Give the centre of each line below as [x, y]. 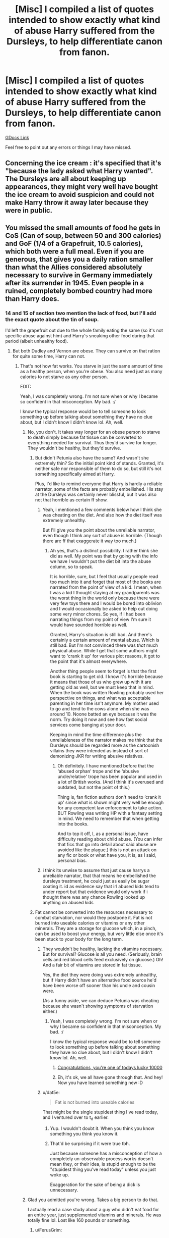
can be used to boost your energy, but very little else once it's [99, 934]
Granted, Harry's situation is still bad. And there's [101, 635]
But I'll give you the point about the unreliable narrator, [99, 530]
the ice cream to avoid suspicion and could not [80, 195]
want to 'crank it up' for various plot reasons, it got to [105, 656]
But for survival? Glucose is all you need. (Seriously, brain [102, 954]
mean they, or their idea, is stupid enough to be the [103, 1164]
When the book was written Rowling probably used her [107, 693]
